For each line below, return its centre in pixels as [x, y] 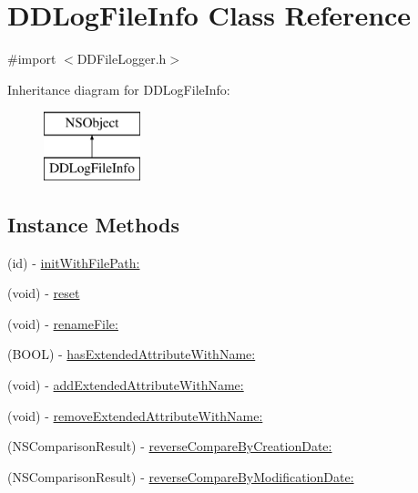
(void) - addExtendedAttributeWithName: [126, 385]
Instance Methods [93, 224]
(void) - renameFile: [63, 323]
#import [32, 59]
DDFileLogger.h [122, 59]
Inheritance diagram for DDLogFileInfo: [119, 89]
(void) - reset [44, 293]
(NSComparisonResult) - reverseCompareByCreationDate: [170, 446]
